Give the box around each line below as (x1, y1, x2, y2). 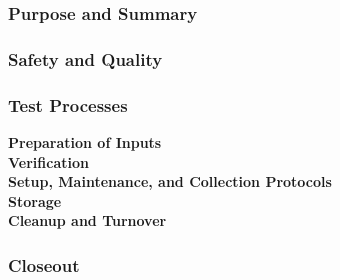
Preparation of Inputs (8, 131, 162, 152)
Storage (8, 190, 62, 211)
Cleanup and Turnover (8, 210, 167, 231)
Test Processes (8, 92, 128, 117)
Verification (8, 151, 89, 172)
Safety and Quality (8, 46, 163, 71)
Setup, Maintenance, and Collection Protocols (8, 171, 332, 192)
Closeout (8, 252, 80, 277)
